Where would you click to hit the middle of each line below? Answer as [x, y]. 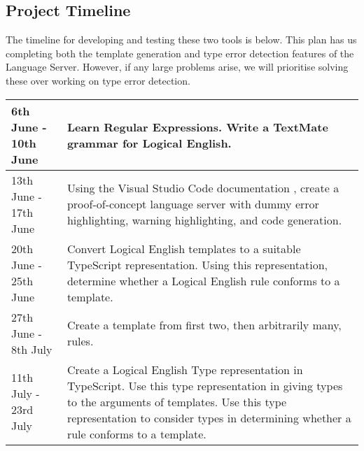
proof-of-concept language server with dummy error [193, 204]
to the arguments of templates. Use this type [177, 401]
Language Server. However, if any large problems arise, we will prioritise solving [177, 67]
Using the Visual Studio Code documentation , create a [203, 188]
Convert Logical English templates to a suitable [184, 248]
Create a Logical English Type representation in [185, 369]
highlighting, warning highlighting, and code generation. [204, 220]
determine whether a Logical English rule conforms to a [203, 280]
